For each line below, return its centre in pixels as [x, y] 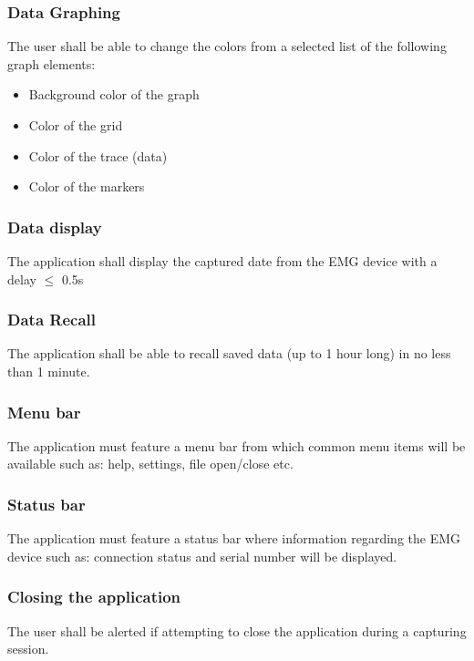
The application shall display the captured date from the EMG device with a [222, 261]
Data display [55, 227]
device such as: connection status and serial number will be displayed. [202, 556]
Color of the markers [87, 186]
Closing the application [94, 597]
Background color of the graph [114, 94]
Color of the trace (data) [98, 155]
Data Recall [52, 320]
